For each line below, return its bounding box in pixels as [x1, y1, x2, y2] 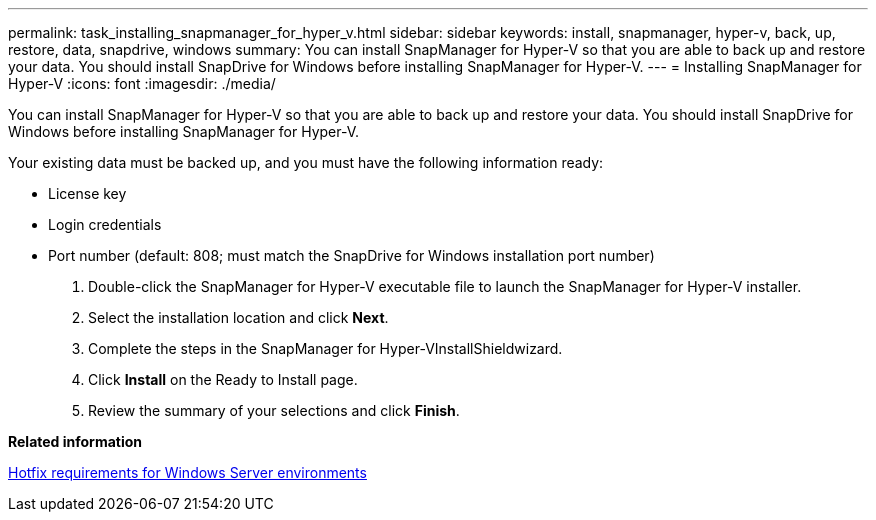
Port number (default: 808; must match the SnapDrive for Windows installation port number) [48, 247, 655, 264]
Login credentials [48, 216, 162, 233]
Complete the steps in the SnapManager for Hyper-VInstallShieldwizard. [88, 340, 563, 357]
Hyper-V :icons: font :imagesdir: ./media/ [8, 75, 276, 92]
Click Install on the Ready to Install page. [88, 371, 358, 388]
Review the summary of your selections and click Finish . [88, 402, 460, 419]
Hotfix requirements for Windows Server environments [8, 464, 367, 481]
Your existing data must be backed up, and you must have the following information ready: [8, 154, 604, 171]
